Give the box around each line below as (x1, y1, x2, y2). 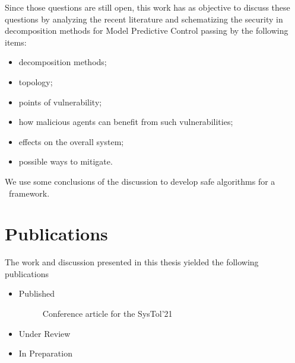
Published (18, 287, 55, 300)
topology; (18, 75, 53, 88)
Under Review (18, 327, 71, 339)
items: (5, 36, 27, 48)
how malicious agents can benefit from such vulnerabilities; (18, 115, 233, 128)
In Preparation (18, 347, 72, 359)
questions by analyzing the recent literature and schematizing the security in (5, 12, 283, 25)
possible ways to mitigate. (18, 155, 113, 168)
